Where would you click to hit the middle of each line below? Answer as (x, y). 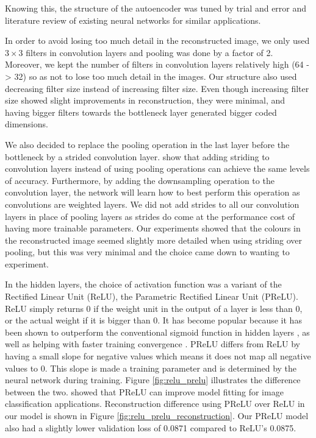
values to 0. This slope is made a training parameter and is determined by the (151, 368)
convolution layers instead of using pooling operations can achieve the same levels (157, 168)
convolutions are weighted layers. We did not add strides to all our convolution (152, 204)
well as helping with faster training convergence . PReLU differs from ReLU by (153, 344)
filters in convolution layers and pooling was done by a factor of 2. (149, 52)
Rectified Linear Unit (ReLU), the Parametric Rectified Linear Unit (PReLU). (152, 296)
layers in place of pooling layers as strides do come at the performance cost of (150, 216)
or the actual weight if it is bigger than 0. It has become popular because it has (153, 320)
